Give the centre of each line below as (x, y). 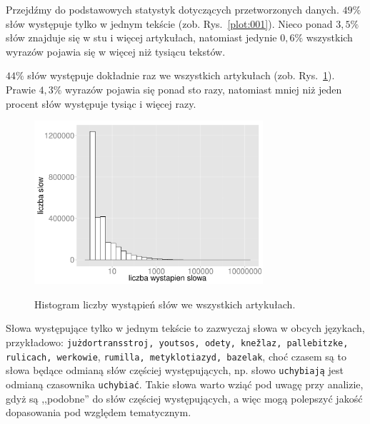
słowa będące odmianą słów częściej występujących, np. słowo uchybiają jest (175, 370)
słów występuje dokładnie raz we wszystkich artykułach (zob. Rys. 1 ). (181, 75)
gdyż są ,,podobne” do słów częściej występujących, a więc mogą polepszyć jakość (184, 398)
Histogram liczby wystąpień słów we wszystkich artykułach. (165, 304)
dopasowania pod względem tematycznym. (99, 412)
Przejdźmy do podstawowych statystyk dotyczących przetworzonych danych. (172, 9)
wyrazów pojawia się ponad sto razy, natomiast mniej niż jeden (204, 89)
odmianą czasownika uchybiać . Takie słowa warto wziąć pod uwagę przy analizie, (185, 384)
